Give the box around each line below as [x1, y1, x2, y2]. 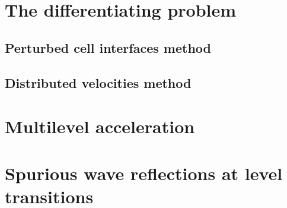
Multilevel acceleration [5, 114, 195, 138]
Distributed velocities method [5, 73, 192, 92]
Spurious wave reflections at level [5, 160, 283, 185]
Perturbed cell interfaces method [5, 38, 211, 56]
